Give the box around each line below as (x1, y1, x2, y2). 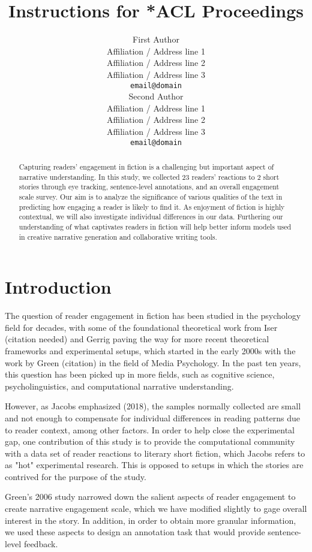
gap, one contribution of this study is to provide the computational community (5, 435, 295, 448)
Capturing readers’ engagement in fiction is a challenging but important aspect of (19, 161, 274, 171)
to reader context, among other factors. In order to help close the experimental (5, 423, 295, 436)
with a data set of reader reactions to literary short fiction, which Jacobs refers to (5, 447, 305, 459)
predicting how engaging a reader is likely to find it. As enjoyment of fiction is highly (19, 201, 285, 212)
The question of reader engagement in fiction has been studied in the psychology (5, 309, 301, 322)
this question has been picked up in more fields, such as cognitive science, (5, 368, 275, 381)
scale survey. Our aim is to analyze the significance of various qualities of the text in (19, 191, 283, 201)
